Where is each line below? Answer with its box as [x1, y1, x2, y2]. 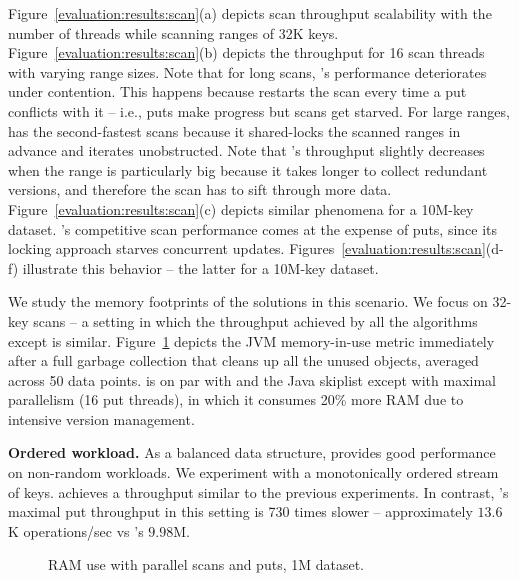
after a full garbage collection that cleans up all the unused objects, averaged [8, 350, 479, 371]
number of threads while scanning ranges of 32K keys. [8, 22, 339, 43]
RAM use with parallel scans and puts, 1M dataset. [48, 554, 365, 575]
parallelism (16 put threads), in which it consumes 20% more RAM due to [8, 389, 464, 410]
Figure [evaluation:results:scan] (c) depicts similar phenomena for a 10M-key [8, 198, 474, 219]
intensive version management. [8, 408, 195, 429]
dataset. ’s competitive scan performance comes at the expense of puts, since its [8, 218, 498, 239]
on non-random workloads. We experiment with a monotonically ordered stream [8, 462, 499, 483]
